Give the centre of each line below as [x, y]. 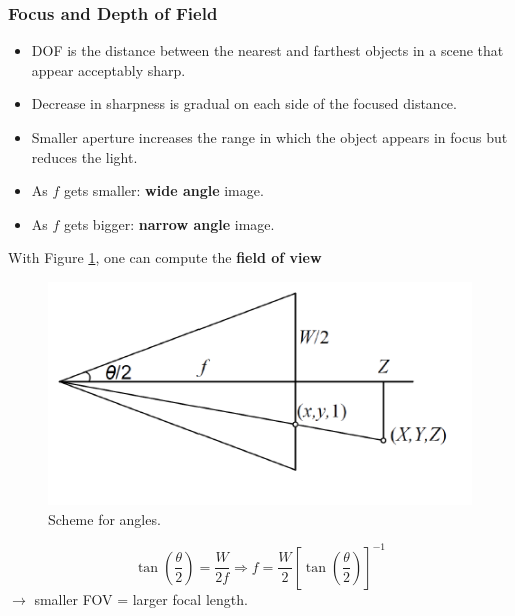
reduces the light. [84, 156]
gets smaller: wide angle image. [164, 190]
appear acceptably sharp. [108, 69]
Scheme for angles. [104, 518]
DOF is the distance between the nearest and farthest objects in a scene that [267, 50]
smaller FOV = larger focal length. [141, 598]
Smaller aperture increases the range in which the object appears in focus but [269, 137]
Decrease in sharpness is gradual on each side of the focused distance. [244, 103]
